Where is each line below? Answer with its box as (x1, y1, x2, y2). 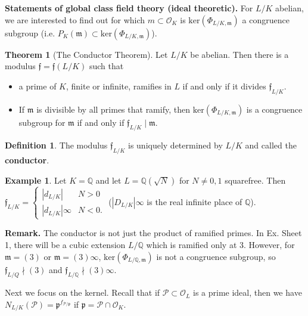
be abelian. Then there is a (190, 48, 289, 60)
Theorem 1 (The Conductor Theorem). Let (5, 48, 168, 60)
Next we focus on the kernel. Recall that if (5, 286, 160, 299)
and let (95, 174, 122, 186)
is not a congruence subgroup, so (156, 250, 276, 262)
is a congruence (246, 103, 303, 115)
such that (89, 60, 124, 72)
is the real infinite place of (147, 195, 242, 207)
